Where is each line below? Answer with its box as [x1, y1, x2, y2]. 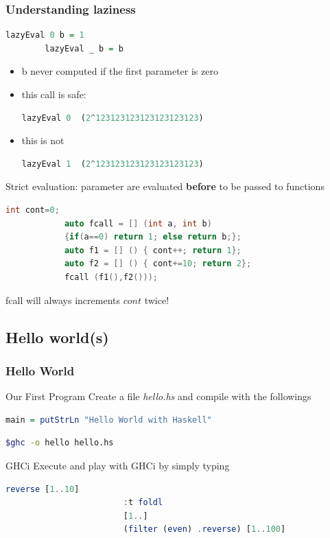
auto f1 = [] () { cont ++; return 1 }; [64, 245, 241, 255]
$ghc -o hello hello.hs [5, 438, 114, 448]
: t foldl [123, 498, 163, 508]
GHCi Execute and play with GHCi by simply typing [5, 458, 230, 472]
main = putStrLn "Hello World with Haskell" [5, 414, 212, 425]
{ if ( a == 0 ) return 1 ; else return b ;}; [64, 232, 241, 242]
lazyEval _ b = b [45, 43, 123, 54]
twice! [144, 292, 169, 307]
